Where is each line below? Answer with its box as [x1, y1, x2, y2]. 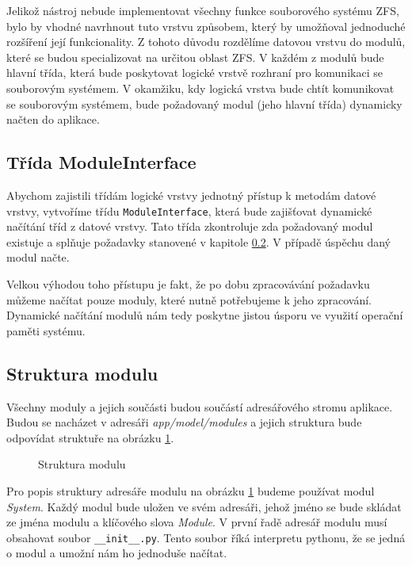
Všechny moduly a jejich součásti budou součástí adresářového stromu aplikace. [6, 398, 393, 415]
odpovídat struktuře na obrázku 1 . [6, 429, 174, 446]
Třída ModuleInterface [6, 150, 196, 174]
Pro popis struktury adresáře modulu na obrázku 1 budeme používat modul [6, 482, 375, 499]
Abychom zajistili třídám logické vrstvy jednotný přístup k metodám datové [6, 186, 376, 203]
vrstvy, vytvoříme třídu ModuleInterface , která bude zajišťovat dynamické [6, 202, 372, 219]
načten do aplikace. [6, 111, 100, 128]
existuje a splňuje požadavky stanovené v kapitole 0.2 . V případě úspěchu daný [6, 233, 391, 250]
